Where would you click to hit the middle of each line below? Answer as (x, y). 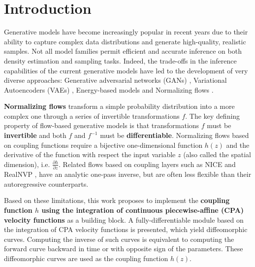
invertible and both (35, 135)
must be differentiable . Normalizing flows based (175, 135)
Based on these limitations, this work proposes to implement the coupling (117, 200)
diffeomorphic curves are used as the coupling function (86, 258)
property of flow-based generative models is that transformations (102, 125)
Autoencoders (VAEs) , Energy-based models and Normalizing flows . (109, 89)
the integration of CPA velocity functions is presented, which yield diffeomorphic (126, 229)
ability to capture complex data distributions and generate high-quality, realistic (125, 41)
